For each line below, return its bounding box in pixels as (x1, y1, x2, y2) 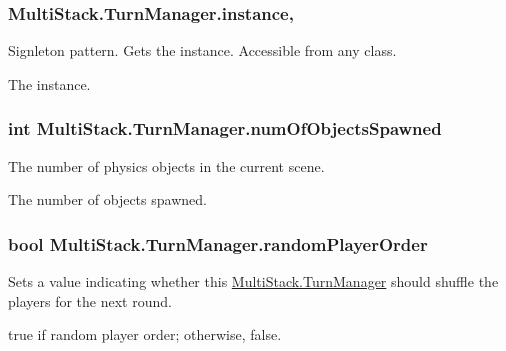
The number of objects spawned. (8, 189, 207, 210)
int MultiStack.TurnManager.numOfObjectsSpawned (8, 116, 442, 141)
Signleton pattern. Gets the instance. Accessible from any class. (8, 40, 397, 61)
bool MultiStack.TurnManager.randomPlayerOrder (8, 231, 428, 256)
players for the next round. (8, 290, 172, 311)
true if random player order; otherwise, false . (8, 324, 282, 345)
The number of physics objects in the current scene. (8, 155, 325, 176)
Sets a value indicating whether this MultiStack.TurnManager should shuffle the (8, 271, 499, 292)
